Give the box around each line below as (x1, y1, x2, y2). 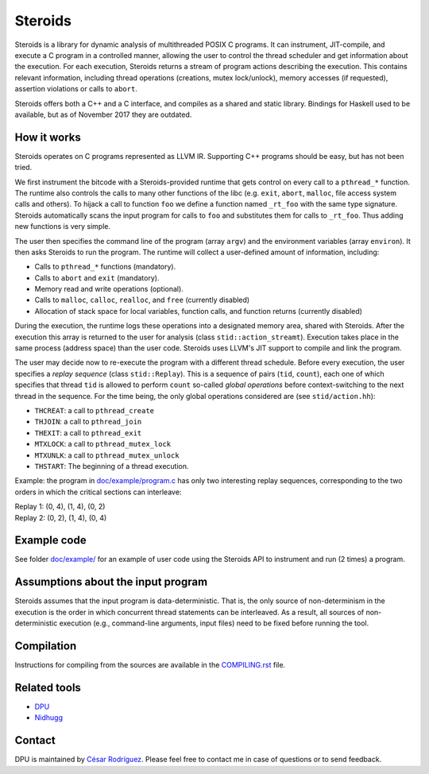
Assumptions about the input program (14, 575, 208, 589)
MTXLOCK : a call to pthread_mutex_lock (34, 439, 171, 449)
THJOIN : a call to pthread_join (34, 417, 142, 427)
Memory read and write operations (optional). (34, 284, 184, 294)
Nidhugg (34, 713, 64, 722)
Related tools (14, 680, 81, 695)
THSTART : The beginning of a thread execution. (34, 461, 190, 470)
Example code (14, 533, 87, 548)
